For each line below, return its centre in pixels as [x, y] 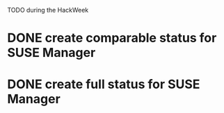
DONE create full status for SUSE [104, 84]
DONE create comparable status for [112, 38]
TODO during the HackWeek [48, 10]
